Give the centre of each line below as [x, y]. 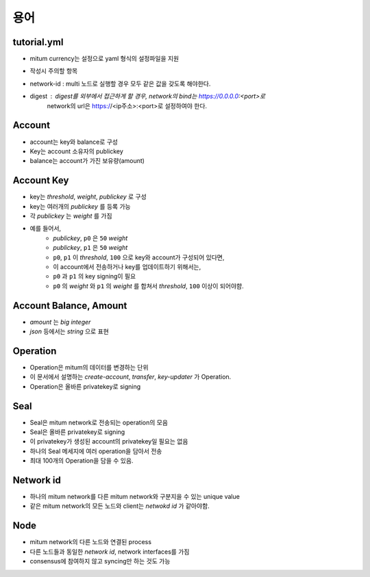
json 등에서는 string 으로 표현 [69, 331]
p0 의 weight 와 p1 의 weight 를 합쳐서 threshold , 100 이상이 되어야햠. [148, 286]
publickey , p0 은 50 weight [90, 238]
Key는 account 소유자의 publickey [76, 151]
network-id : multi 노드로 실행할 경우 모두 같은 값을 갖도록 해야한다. [120, 84]
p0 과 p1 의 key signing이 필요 [95, 277]
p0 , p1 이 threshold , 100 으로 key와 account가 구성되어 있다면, [139, 257]
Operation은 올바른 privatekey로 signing [85, 386]
